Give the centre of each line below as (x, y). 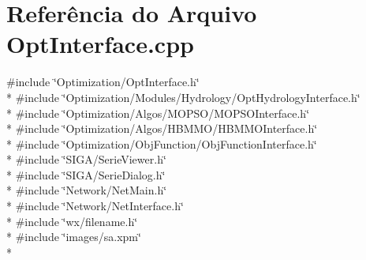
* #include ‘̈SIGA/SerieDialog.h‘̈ (86, 174)
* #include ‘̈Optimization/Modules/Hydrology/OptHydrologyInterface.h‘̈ (183, 97)
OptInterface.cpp (100, 44)
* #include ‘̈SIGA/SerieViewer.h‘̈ (86, 159)
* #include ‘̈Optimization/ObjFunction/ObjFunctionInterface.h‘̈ (162, 143)
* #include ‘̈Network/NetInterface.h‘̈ (95, 206)
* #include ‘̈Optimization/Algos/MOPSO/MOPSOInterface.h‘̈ (158, 113)
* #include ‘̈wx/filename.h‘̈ (72, 221)
